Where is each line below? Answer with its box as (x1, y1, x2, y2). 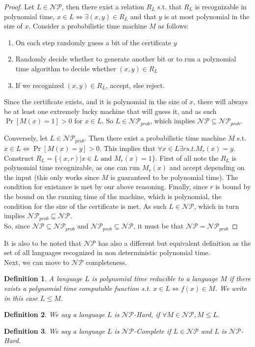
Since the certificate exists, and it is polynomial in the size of (4, 96, 187, 107)
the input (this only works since (4, 172, 100, 182)
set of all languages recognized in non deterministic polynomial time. (4, 247, 210, 258)
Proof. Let (4, 1, 34, 11)
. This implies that (100, 143, 155, 153)
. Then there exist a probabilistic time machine (84, 133, 226, 143)
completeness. (86, 257, 127, 267)
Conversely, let (4, 133, 48, 143)
